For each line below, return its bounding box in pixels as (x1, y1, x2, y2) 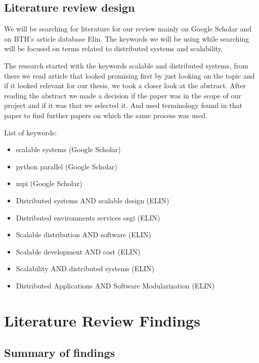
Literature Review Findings (4, 310, 200, 331)
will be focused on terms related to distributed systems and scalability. (4, 43, 223, 54)
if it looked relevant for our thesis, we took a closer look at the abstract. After (4, 80, 246, 91)
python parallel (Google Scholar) (16, 161, 117, 171)
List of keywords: (4, 127, 57, 137)
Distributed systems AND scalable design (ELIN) (16, 195, 169, 205)
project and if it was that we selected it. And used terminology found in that (4, 100, 242, 111)
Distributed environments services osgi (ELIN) (16, 212, 160, 223)
